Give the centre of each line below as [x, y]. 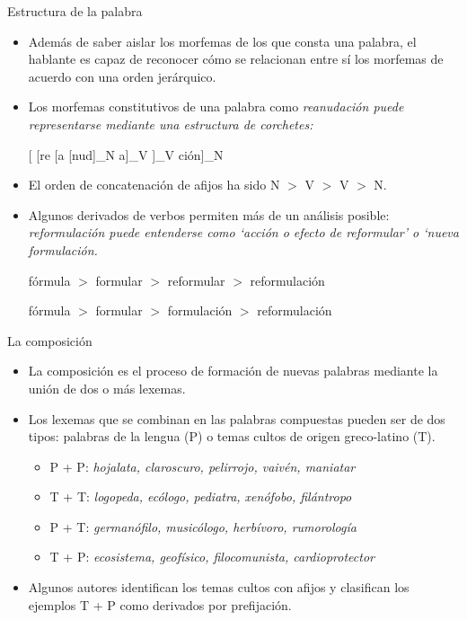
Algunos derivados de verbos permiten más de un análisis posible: [209, 214]
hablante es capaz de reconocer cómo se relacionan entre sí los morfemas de [236, 59]
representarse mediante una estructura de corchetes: [171, 124]
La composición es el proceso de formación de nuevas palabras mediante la [233, 371]
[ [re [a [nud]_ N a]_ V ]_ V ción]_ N [126, 154]
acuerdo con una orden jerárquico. [122, 76]
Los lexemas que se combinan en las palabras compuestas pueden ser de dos [237, 418]
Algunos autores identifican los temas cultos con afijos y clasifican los [219, 587]
